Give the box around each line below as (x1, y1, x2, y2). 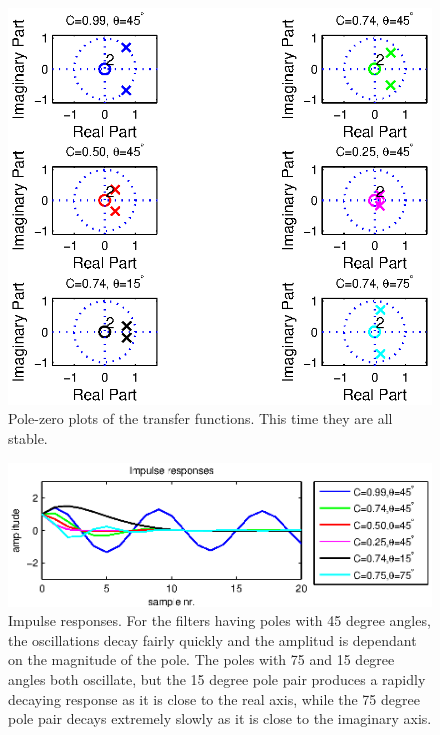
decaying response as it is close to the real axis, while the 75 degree (8, 688, 420, 709)
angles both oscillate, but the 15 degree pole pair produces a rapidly (8, 668, 426, 689)
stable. (8, 427, 48, 448)
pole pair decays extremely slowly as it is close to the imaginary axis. (8, 708, 432, 729)
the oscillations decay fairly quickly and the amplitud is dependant (8, 629, 417, 650)
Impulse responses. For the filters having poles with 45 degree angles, (8, 610, 431, 631)
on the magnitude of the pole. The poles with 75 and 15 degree (8, 649, 395, 670)
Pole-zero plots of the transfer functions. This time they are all (8, 408, 393, 429)
